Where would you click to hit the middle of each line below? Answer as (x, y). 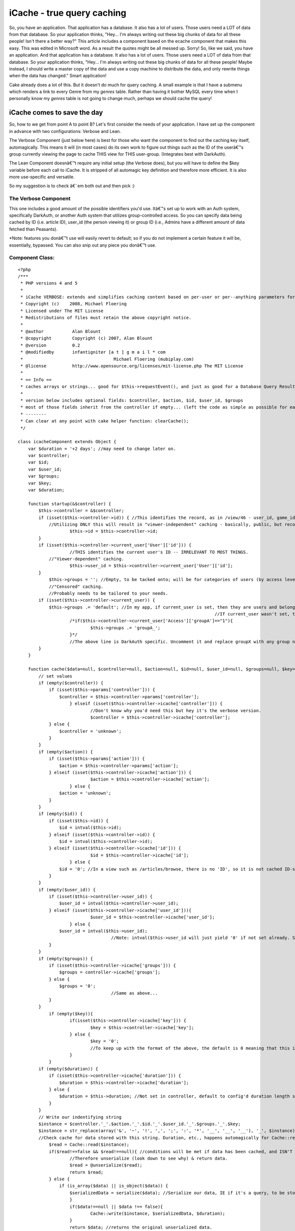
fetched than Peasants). (33, 229)
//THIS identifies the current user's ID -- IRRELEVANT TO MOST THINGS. (159, 552)
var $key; (40, 483)
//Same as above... (134, 993)
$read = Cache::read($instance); (89, 1145)
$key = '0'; (104, 1041)
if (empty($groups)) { (66, 958)
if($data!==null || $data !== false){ (116, 1207)
